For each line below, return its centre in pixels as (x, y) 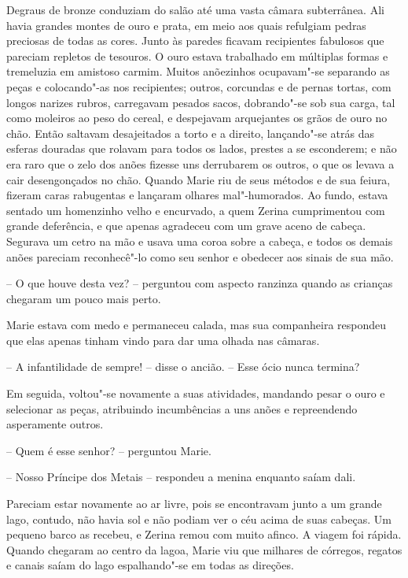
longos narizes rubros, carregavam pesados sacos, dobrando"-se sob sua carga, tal (201, 102)
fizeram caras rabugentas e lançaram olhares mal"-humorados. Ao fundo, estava (197, 195)
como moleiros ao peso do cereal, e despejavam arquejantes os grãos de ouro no (197, 118)
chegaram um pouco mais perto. (84, 298)
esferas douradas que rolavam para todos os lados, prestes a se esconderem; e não (202, 148)
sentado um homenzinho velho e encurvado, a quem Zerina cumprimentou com (196, 210)
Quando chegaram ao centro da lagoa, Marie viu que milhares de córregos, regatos (204, 549)
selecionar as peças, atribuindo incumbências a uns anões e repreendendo (182, 408)
